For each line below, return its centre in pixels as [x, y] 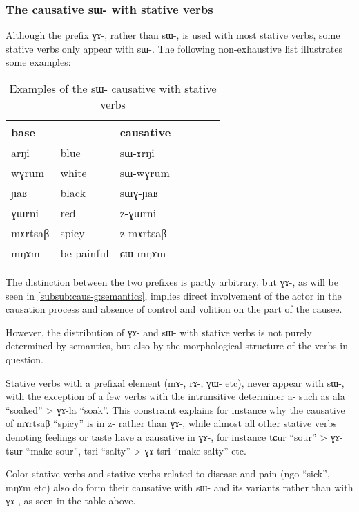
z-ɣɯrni [138, 213]
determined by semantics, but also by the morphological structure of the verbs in [177, 346]
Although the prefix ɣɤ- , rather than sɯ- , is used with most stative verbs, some [173, 35]
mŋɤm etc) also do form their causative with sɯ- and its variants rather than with [179, 487]
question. [25, 359]
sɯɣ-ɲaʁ [139, 193]
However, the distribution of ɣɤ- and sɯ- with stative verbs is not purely [159, 332]
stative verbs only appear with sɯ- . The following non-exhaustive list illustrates [174, 48]
